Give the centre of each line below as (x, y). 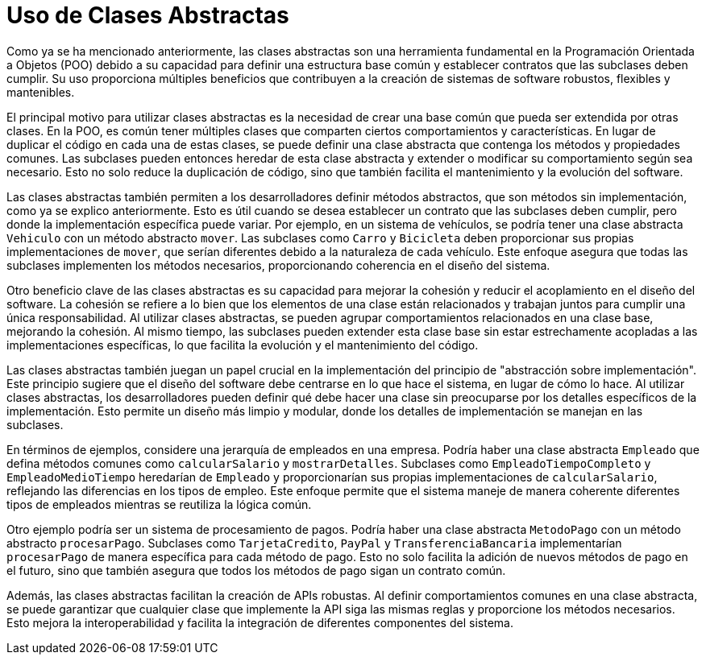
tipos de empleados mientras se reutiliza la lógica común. (159, 504)
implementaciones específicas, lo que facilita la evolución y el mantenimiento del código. (243, 345)
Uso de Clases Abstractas (148, 15)
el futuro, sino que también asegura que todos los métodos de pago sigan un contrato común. (256, 570)
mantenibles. (41, 92)
